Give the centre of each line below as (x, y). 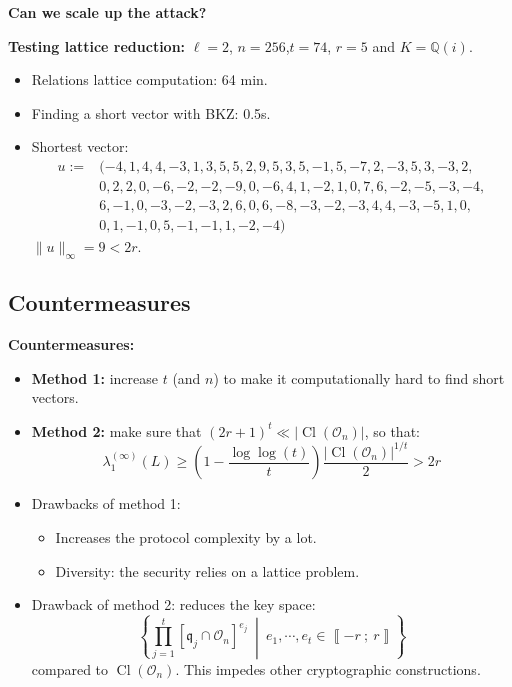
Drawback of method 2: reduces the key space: (173, 604)
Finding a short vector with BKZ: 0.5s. (151, 112)
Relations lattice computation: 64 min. (149, 79)
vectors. (55, 397)
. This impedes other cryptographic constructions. (328, 668)
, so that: (392, 430)
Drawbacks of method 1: (106, 503)
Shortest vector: (80, 146)
